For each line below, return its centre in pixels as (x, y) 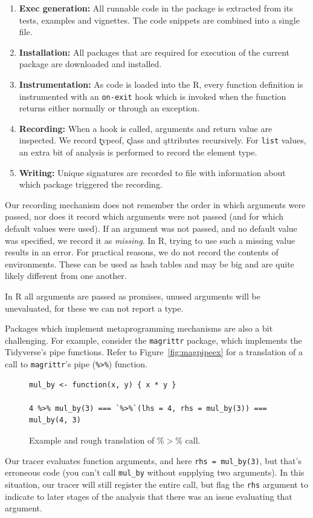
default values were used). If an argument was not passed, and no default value (151, 228)
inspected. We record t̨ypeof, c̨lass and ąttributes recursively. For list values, (163, 140)
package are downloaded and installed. (90, 64)
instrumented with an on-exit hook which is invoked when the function (153, 96)
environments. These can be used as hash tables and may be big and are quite (150, 264)
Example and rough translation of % (97, 440)
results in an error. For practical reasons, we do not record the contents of (142, 252)
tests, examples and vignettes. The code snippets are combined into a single (159, 20)
